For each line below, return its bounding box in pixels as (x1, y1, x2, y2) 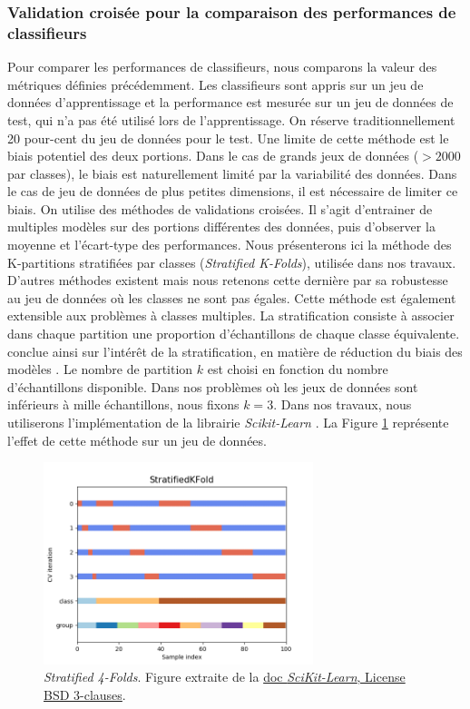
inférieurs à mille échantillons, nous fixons (7, 395, 240, 414)
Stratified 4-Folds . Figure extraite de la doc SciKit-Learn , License (44, 667, 406, 686)
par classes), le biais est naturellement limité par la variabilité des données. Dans (7, 163, 457, 182)
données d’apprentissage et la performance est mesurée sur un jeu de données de (7, 93, 454, 112)
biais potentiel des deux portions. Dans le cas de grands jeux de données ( (7, 146, 419, 165)
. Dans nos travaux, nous (273, 395, 412, 414)
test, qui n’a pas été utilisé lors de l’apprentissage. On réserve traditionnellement (7, 110, 455, 129)
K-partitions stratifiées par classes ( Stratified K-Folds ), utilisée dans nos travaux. (7, 252, 456, 271)
